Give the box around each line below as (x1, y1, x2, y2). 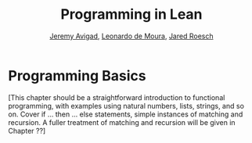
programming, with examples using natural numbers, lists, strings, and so (8, 101, 245, 110)
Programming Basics (8, 66, 146, 84)
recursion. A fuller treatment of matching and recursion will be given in (8, 117, 236, 127)
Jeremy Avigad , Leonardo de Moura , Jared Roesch (49, 31, 214, 41)
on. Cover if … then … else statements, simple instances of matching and (8, 109, 243, 119)
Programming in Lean (60, 5, 203, 23)
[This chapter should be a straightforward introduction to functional (8, 92, 225, 102)
